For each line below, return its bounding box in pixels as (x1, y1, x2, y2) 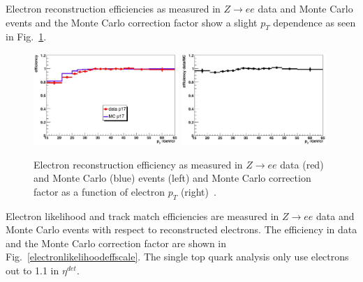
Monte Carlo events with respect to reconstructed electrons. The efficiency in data (6, 222, 357, 237)
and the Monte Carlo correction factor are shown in (6, 235, 227, 250)
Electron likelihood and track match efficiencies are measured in (6, 208, 279, 223)
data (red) (280, 157, 324, 171)
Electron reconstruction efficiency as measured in (34, 157, 243, 171)
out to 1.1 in (6, 263, 59, 277)
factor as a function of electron (34, 184, 165, 198)
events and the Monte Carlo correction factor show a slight (6, 15, 258, 29)
